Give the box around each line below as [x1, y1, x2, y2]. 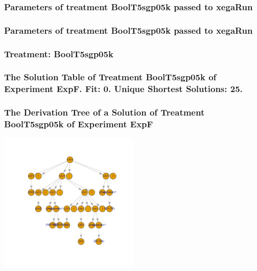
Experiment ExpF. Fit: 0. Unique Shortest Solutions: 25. [4, 82, 243, 95]
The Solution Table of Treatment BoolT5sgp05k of [4, 71, 217, 83]
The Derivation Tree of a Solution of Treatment [4, 106, 205, 119]
